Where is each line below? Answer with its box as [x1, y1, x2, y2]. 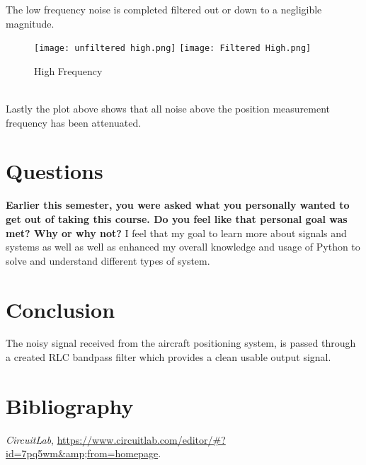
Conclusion [6, 294, 115, 323]
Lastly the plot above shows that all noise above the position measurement [6, 101, 330, 116]
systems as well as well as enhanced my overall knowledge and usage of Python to [6, 239, 360, 254]
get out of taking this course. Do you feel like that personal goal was [6, 211, 348, 226]
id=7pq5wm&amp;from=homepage [6, 446, 159, 461]
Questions [6, 156, 103, 185]
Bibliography [6, 391, 134, 420]
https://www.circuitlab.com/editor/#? [57, 432, 226, 447]
